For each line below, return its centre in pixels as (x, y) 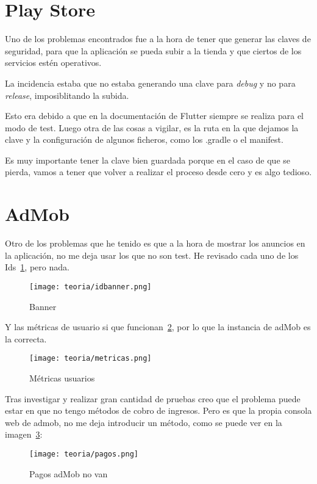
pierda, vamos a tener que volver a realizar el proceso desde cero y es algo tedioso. (158, 172)
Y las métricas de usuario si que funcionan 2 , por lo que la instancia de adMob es (158, 327)
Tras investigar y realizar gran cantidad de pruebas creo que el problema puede (153, 398)
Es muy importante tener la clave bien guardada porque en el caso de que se (148, 160)
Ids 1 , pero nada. (37, 267)
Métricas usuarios (62, 378)
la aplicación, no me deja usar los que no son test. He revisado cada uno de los (152, 255)
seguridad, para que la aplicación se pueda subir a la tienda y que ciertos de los (153, 50)
